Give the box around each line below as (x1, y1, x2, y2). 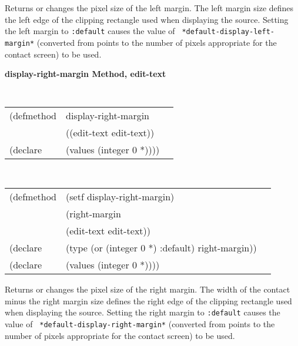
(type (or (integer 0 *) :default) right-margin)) (66, 241, 257, 254)
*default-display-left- (182, 28, 274, 36)
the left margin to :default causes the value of (5, 25, 175, 37)
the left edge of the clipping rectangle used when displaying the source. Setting (5, 13, 289, 25)
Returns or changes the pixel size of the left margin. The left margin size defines (5, 2, 294, 14)
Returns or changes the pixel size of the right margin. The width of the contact (5, 283, 290, 295)
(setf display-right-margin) (66, 190, 175, 203)
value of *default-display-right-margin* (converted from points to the (5, 317, 275, 330)
